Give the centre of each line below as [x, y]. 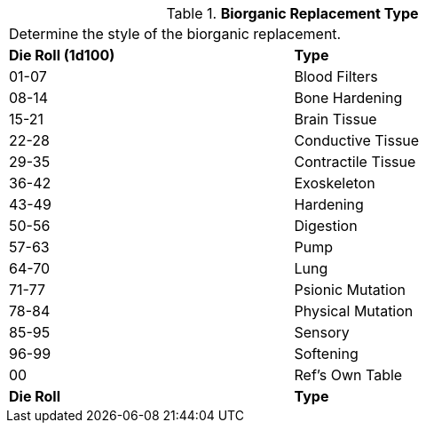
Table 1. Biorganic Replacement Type [292, 13]
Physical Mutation [354, 311]
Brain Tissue [335, 119]
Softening [326, 354]
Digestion [326, 226]
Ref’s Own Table [348, 375]
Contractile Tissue [355, 162]
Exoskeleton [335, 183]
